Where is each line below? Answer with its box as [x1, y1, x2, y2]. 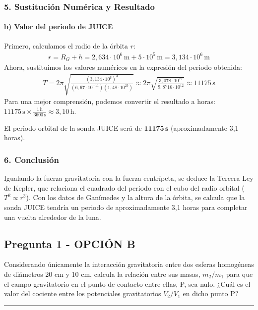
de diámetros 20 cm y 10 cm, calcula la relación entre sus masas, [4, 268, 200, 279]
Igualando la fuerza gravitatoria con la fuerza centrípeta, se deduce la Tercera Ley [4, 173, 254, 183]
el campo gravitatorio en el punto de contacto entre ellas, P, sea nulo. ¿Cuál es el [4, 278, 251, 289]
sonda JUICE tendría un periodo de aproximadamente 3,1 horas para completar [4, 202, 248, 212]
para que [226, 268, 253, 279]
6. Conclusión [4, 153, 59, 165]
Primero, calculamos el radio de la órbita [4, 40, 129, 51]
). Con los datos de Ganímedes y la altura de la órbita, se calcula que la [26, 192, 245, 203]
